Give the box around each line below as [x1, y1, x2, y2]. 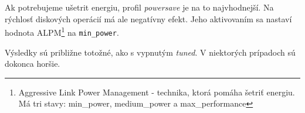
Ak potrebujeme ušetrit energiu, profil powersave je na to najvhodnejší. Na [5, 1, 274, 13]
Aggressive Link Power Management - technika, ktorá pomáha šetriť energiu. [18, 85, 295, 98]
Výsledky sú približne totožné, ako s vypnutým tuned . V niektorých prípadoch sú [5, 46, 296, 58]
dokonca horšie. [5, 57, 60, 70]
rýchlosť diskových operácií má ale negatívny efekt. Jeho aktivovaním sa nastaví [5, 12, 292, 25]
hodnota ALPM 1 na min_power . [5, 25, 119, 38]
